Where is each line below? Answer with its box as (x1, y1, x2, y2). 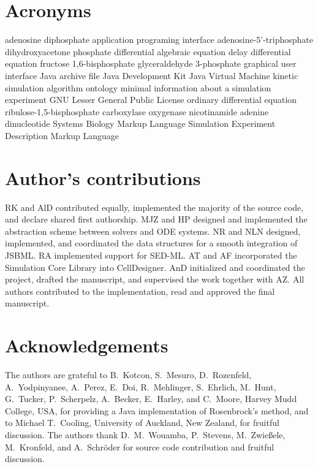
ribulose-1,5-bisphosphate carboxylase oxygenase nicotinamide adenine (5, 105, 269, 118)
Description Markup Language (5, 129, 119, 142)
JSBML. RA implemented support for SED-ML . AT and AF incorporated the (5, 248, 297, 261)
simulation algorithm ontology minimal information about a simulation (5, 81, 271, 94)
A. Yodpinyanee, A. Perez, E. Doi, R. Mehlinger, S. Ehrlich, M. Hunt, (5, 380, 276, 393)
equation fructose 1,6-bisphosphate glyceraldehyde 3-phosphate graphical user (5, 57, 297, 70)
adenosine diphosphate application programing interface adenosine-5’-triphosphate (5, 33, 314, 46)
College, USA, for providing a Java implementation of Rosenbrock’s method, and (5, 404, 309, 417)
